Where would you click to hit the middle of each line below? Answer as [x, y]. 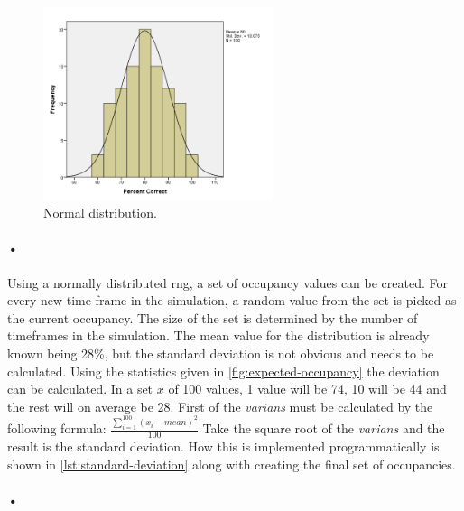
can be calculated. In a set [80, 389]
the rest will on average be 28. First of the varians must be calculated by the [220, 406]
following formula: [57, 428]
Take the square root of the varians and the [324, 428]
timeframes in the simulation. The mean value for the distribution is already [218, 335]
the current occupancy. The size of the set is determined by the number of [213, 317]
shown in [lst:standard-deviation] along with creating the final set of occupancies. [232, 464]
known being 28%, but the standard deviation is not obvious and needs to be [221, 353]
